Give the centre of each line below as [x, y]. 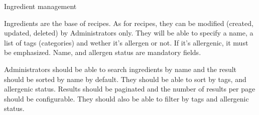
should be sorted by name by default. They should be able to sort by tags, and [125, 79]
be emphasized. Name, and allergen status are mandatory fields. [103, 52]
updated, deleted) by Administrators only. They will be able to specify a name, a [129, 33]
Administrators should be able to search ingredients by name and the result [120, 69]
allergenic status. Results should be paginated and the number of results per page [130, 89]
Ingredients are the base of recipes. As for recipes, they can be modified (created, [129, 23]
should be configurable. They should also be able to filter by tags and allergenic [126, 98]
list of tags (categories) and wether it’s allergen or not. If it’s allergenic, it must [126, 42]
